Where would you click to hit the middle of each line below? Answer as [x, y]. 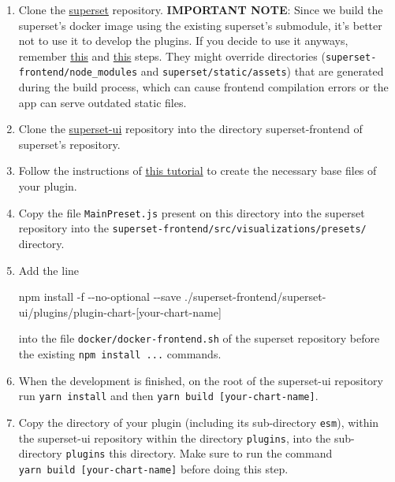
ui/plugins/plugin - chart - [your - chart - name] [120, 311]
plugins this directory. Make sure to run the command [199, 453]
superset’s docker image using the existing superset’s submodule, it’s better [200, 25]
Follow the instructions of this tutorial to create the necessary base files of [197, 171]
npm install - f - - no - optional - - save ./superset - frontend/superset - [172, 297]
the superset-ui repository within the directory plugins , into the [175, 438]
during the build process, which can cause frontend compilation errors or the [203, 87]
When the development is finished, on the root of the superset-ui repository [201, 380]
